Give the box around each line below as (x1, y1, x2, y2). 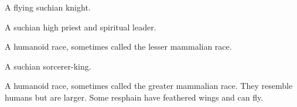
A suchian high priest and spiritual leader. (5, 20, 156, 33)
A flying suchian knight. (5, 1, 91, 13)
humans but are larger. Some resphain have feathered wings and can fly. (5, 91, 264, 103)
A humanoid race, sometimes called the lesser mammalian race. (5, 40, 232, 53)
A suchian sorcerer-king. (5, 60, 91, 72)
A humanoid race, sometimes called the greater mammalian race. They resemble (5, 80, 293, 92)
